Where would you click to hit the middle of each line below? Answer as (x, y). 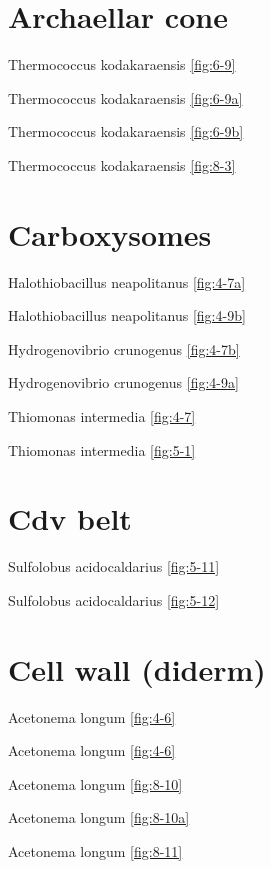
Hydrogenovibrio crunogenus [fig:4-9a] (123, 382)
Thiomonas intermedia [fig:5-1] (102, 449)
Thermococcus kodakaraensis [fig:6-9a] (125, 97)
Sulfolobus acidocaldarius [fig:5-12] (114, 599)
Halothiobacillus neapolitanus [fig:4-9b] (127, 315)
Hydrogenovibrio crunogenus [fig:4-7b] (124, 348)
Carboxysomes (110, 233)
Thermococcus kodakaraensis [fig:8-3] (122, 164)
